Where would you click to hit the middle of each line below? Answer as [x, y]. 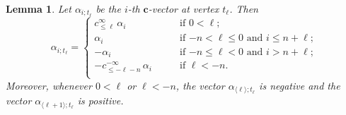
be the [108, 8]
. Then [244, 8]
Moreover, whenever [49, 85]
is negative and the [300, 85]
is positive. [100, 101]
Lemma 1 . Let [39, 8]
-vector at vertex [184, 8]
